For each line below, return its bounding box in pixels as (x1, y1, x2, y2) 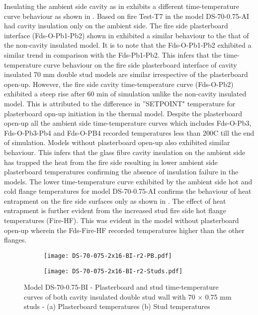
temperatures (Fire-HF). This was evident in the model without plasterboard (4, 215, 239, 226)
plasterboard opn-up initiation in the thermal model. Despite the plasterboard (4, 108, 243, 118)
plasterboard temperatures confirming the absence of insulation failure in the (4, 166, 239, 177)
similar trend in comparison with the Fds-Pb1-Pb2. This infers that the (4, 49, 222, 60)
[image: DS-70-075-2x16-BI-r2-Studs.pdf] (44, 267, 183, 275)
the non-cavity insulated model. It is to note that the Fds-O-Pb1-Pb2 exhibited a (4, 40, 252, 50)
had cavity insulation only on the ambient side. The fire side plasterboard (4, 20, 228, 31)
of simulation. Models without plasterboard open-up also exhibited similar (4, 137, 230, 148)
